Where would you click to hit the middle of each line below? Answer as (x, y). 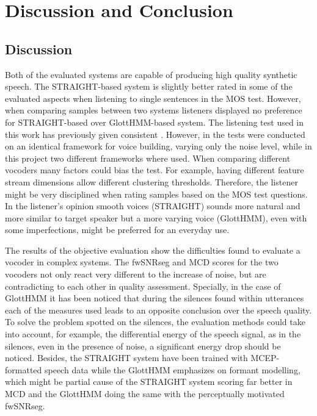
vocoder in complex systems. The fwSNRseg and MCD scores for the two (142, 262)
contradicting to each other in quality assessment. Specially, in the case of (143, 286)
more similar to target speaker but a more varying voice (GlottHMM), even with (156, 217)
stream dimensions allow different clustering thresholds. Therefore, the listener (151, 181)
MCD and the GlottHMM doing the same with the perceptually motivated (145, 394)
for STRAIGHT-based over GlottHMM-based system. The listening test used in (155, 122)
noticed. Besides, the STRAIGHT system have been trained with (126, 358)
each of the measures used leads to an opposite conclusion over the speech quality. (158, 310)
